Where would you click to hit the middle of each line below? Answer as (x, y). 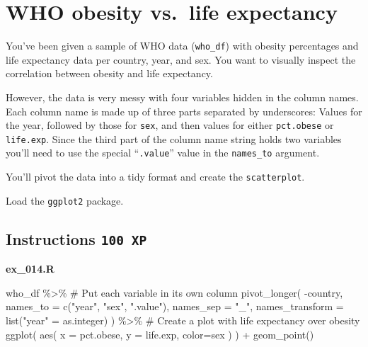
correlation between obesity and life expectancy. (109, 73)
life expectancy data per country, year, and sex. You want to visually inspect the (181, 59)
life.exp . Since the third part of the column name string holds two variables (174, 138)
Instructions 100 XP (76, 238)
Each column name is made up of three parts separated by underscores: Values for (184, 111)
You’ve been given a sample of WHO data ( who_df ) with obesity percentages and (182, 46)
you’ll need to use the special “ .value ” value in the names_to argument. (163, 153)
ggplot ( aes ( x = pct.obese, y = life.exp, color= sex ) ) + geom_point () (160, 334)
